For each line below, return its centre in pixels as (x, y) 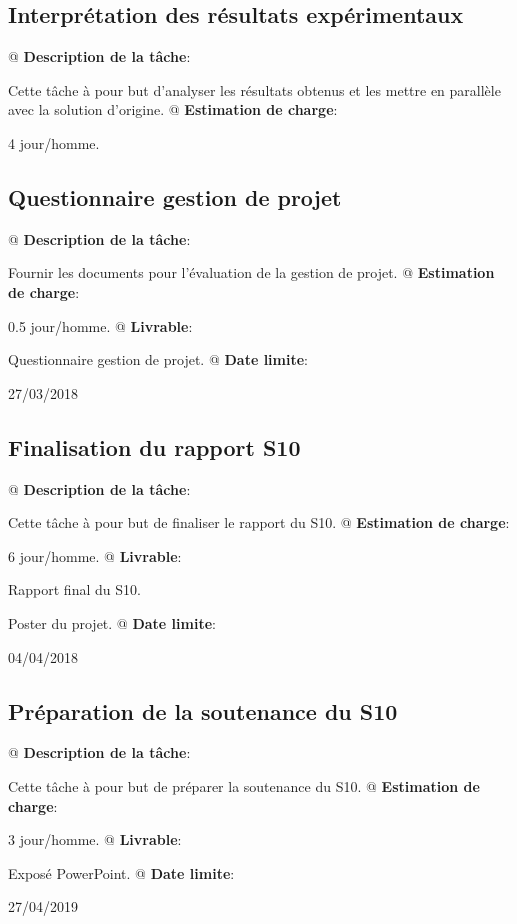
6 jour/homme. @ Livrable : (95, 555)
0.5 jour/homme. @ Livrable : (100, 325)
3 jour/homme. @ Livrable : (95, 839)
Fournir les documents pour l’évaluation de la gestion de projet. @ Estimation (251, 272)
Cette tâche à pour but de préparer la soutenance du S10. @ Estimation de (244, 785)
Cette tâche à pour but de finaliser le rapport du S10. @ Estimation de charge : (259, 522)
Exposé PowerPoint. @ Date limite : (121, 872)
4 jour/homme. (54, 142)
